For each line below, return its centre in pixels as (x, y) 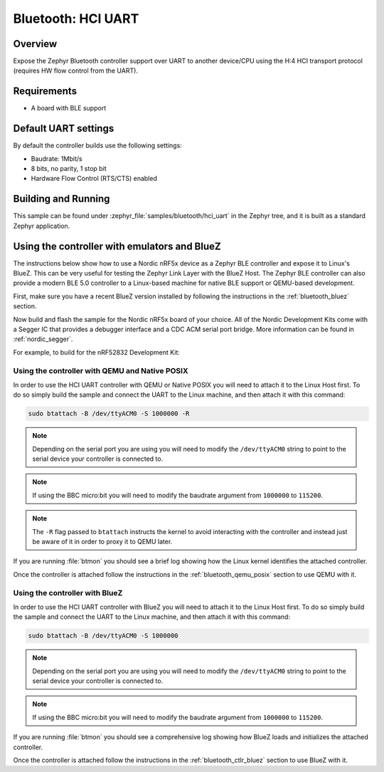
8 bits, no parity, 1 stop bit (69, 169)
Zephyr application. (42, 226)
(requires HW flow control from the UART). (76, 71)
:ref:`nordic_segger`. (43, 339)
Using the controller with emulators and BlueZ (117, 246)
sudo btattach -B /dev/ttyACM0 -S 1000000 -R (109, 414)
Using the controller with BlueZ (68, 593)
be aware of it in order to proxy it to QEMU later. (102, 542)
